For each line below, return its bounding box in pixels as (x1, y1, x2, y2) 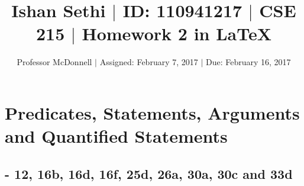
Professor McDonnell (17, 56, 92, 68)
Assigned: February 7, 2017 (99, 56, 198, 68)
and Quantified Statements (5, 124, 228, 148)
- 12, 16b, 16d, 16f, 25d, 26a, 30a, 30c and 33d (5, 164, 293, 182)
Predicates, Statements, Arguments (5, 100, 300, 124)
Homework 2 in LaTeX (82, 21, 272, 46)
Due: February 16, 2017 (205, 56, 291, 68)
